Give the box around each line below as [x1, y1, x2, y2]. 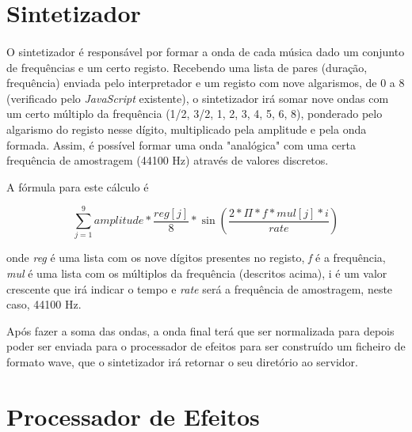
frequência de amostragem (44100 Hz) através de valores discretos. [6, 152, 329, 169]
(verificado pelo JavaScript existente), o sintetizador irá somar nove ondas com [6, 89, 389, 106]
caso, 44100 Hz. [6, 296, 82, 313]
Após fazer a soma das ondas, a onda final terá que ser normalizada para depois [6, 322, 395, 339]
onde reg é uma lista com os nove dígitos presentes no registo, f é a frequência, [6, 249, 386, 266]
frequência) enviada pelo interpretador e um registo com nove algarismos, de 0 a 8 [6, 74, 405, 91]
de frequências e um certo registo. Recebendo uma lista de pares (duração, [6, 59, 368, 75]
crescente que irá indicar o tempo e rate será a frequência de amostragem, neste [6, 280, 393, 297]
